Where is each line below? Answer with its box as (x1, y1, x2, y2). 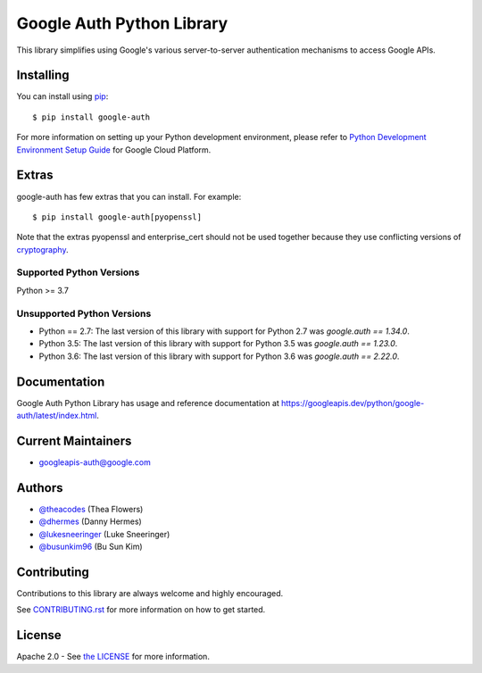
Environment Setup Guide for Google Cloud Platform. (16, 144, 212, 155)
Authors (16, 480, 63, 495)
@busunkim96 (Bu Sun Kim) (38, 541, 143, 553)
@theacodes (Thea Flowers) (38, 503, 144, 514)
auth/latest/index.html (16, 411, 97, 421)
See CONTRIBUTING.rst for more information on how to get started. (16, 604, 266, 615)
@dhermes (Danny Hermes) (38, 516, 142, 527)
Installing (16, 68, 71, 83)
